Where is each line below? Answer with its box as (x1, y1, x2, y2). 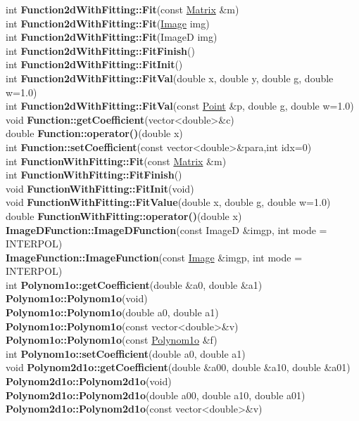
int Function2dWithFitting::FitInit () (6, 57, 183, 72)
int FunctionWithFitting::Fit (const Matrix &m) (6, 153, 227, 168)
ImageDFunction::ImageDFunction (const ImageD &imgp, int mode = (6, 222, 327, 237)
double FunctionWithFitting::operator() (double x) (6, 208, 242, 223)
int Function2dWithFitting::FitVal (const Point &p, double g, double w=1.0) (6, 98, 354, 113)
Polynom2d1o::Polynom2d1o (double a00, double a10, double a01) (6, 387, 306, 402)
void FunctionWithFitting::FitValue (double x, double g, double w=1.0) (6, 195, 331, 209)
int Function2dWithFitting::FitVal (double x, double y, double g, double (6, 70, 334, 85)
